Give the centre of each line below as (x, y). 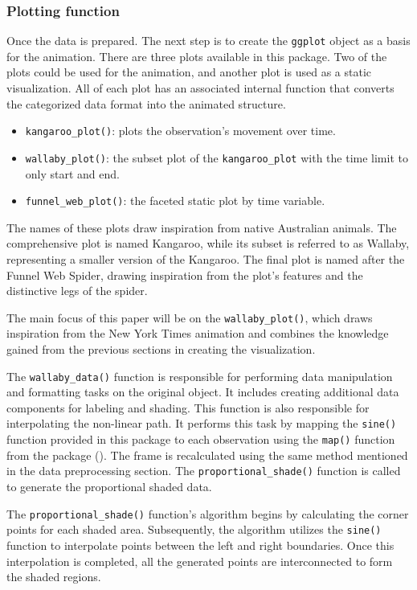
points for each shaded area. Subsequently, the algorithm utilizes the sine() (194, 529)
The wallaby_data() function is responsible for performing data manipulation (200, 376)
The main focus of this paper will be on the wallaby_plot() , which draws (190, 317)
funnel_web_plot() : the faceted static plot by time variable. (175, 201)
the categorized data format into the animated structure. (146, 103)
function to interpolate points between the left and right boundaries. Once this (200, 545)
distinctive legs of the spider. (77, 291)
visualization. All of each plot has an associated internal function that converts (200, 88)
